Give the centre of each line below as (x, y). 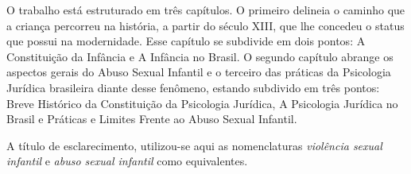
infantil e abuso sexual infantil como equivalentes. (127, 161)
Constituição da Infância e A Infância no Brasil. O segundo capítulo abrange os (200, 56)
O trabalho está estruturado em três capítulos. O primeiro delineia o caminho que (206, 10)
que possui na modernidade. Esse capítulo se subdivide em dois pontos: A (186, 41)
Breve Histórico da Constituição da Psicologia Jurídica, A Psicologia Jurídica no (202, 103)
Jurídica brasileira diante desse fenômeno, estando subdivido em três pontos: (193, 87)
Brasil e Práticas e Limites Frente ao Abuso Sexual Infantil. (152, 119)
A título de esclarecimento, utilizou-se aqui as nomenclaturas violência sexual (194, 145)
